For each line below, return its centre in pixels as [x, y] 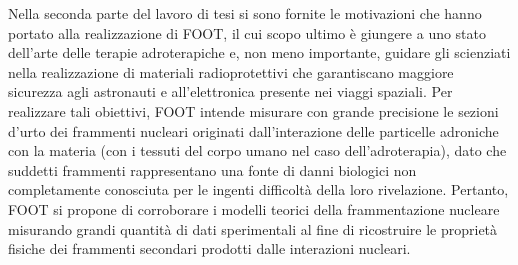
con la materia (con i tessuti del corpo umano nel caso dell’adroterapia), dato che [257, 150]
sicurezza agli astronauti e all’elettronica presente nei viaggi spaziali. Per [230, 91]
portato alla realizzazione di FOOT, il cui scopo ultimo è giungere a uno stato [247, 32]
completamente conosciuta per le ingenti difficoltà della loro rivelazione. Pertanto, [258, 189]
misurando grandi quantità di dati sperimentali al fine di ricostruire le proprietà [253, 228]
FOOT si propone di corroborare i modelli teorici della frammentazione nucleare [254, 208]
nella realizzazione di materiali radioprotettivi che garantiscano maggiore [231, 71]
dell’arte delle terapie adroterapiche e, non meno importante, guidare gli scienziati [259, 52]
